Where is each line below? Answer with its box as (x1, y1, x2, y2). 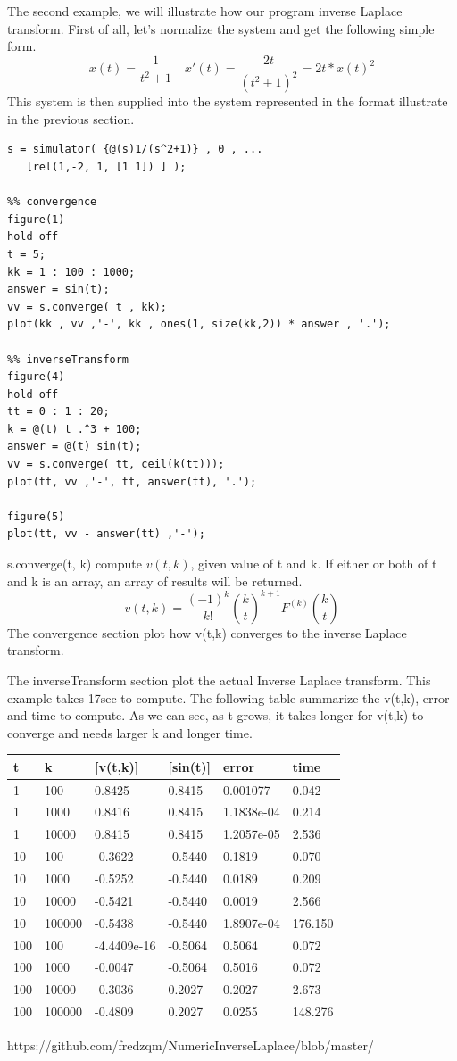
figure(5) (7, 510, 65, 523)
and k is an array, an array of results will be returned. (7, 571, 303, 590)
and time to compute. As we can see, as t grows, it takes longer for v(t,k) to (7, 706, 424, 725)
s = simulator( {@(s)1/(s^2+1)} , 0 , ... (7, 143, 263, 156)
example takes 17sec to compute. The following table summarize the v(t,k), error (7, 688, 450, 707)
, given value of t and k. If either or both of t (190, 554, 437, 573)
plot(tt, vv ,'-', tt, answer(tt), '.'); (7, 475, 257, 488)
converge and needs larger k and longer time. (7, 723, 253, 742)
